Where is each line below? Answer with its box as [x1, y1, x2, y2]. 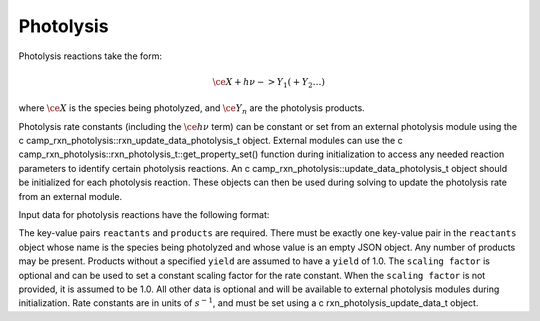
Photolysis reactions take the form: [18, 50, 162, 62]
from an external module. [18, 190, 123, 202]
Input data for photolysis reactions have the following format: [18, 209, 270, 221]
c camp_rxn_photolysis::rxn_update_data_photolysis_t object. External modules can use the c [18, 135, 404, 147]
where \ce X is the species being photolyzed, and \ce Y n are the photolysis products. [18, 102, 365, 117]
